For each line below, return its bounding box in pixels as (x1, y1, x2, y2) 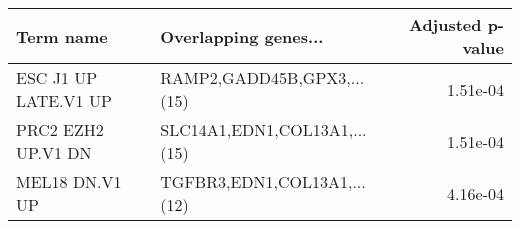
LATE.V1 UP (16, 89, 112, 112)
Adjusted (408, 13, 482, 36)
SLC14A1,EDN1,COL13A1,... (160, 118, 367, 141)
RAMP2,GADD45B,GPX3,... (160, 66, 365, 89)
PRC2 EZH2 (16, 118, 104, 141)
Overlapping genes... (160, 24, 324, 48)
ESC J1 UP (16, 66, 98, 89)
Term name (16, 24, 108, 48)
